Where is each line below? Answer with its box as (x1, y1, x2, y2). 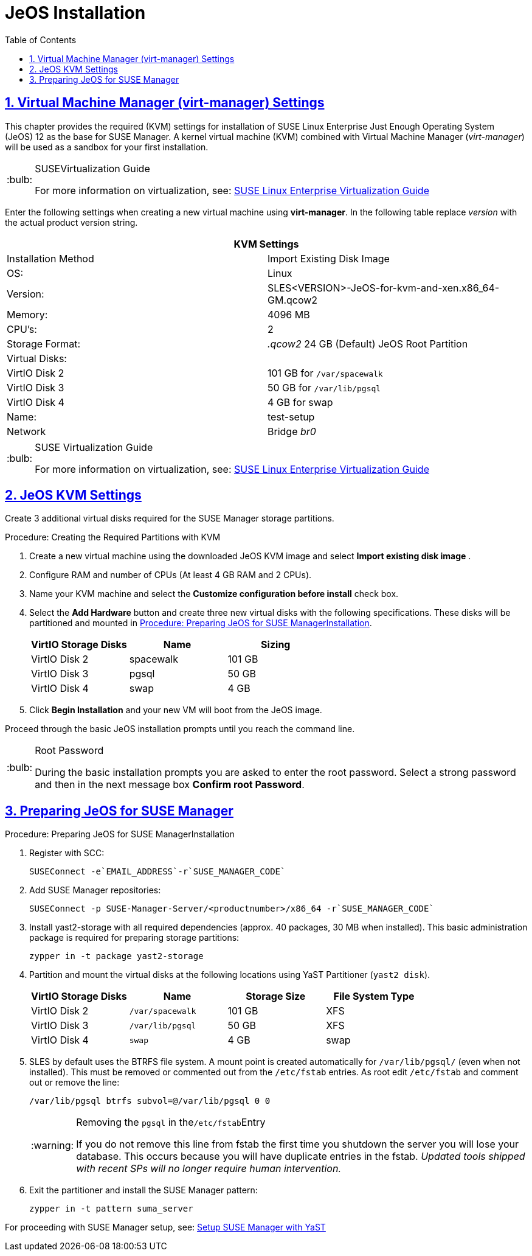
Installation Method (7, 252, 94, 265)
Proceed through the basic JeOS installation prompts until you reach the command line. (5, 724, 355, 734)
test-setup (268, 410, 315, 423)
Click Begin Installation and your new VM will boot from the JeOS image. (29, 705, 322, 716)
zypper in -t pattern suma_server (29, 1204, 193, 1214)
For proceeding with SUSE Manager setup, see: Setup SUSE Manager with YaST (5, 1222, 326, 1233)
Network (7, 425, 46, 438)
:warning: (31, 1139, 74, 1152)
